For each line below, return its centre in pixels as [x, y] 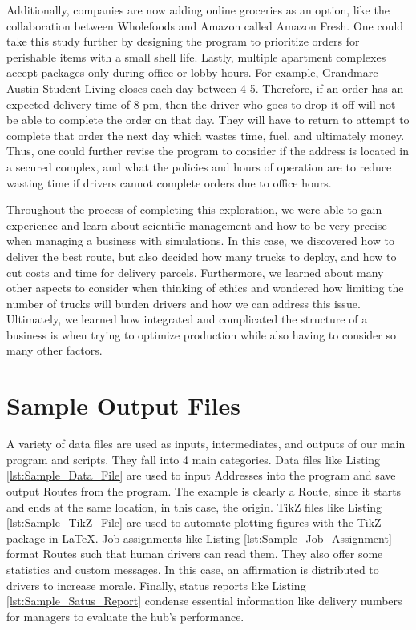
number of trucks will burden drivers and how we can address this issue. [184, 303]
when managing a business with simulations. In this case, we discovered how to [200, 241]
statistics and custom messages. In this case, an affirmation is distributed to [193, 569]
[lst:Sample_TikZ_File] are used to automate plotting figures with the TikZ [194, 522]
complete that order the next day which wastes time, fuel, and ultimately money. [206, 135]
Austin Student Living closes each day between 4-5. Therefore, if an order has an [205, 88]
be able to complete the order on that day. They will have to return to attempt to [208, 120]
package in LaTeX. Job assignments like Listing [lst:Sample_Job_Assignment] [199, 538]
